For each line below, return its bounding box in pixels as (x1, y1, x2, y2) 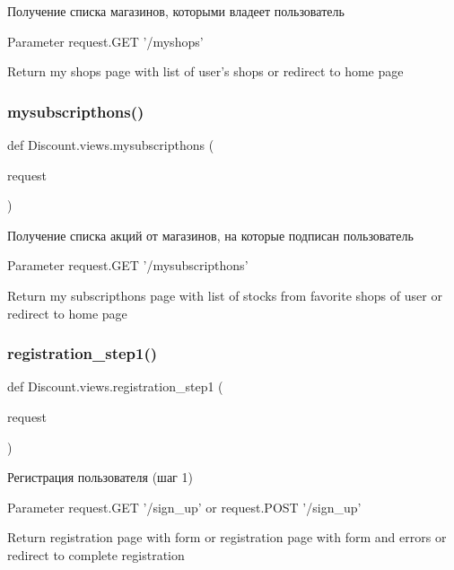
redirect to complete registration (7, 545, 185, 564)
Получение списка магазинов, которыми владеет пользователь (7, 2, 345, 20)
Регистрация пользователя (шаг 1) (7, 468, 193, 487)
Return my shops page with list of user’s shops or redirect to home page (7, 62, 404, 81)
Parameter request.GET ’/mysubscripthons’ (7, 256, 249, 275)
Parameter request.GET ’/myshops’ (7, 31, 204, 50)
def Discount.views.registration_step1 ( (7, 377, 223, 396)
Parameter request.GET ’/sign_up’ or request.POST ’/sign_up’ (7, 497, 362, 516)
